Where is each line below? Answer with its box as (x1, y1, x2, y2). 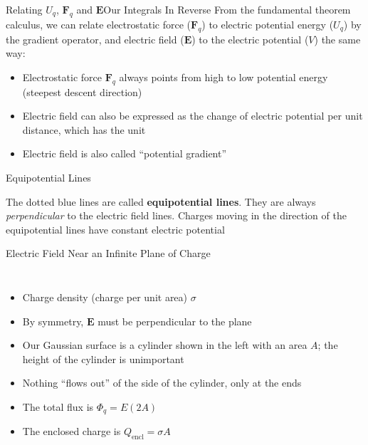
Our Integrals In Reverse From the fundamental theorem (103, 2, 351, 16)
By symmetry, (22, 313, 84, 328)
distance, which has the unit (22, 122, 146, 137)
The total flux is (22, 399, 94, 414)
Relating (6, 2, 43, 16)
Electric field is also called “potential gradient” (22, 146, 227, 161)
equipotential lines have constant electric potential (6, 221, 225, 236)
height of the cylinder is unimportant (22, 351, 184, 366)
